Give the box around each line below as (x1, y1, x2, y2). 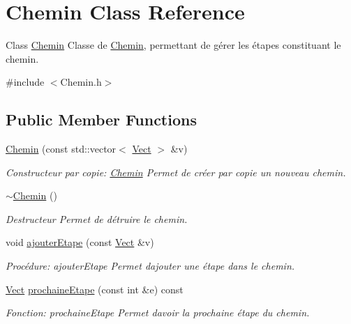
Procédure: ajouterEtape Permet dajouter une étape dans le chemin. (6, 259, 295, 273)
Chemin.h (60, 75, 102, 89)
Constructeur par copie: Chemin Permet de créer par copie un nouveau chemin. (6, 164, 346, 179)
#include (6, 75, 45, 89)
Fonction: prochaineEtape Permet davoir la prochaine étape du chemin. (6, 305, 310, 320)
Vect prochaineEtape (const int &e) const (6, 281, 184, 296)
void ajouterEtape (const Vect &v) (6, 235, 154, 249)
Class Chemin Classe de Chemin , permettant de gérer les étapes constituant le (6, 38, 341, 52)
